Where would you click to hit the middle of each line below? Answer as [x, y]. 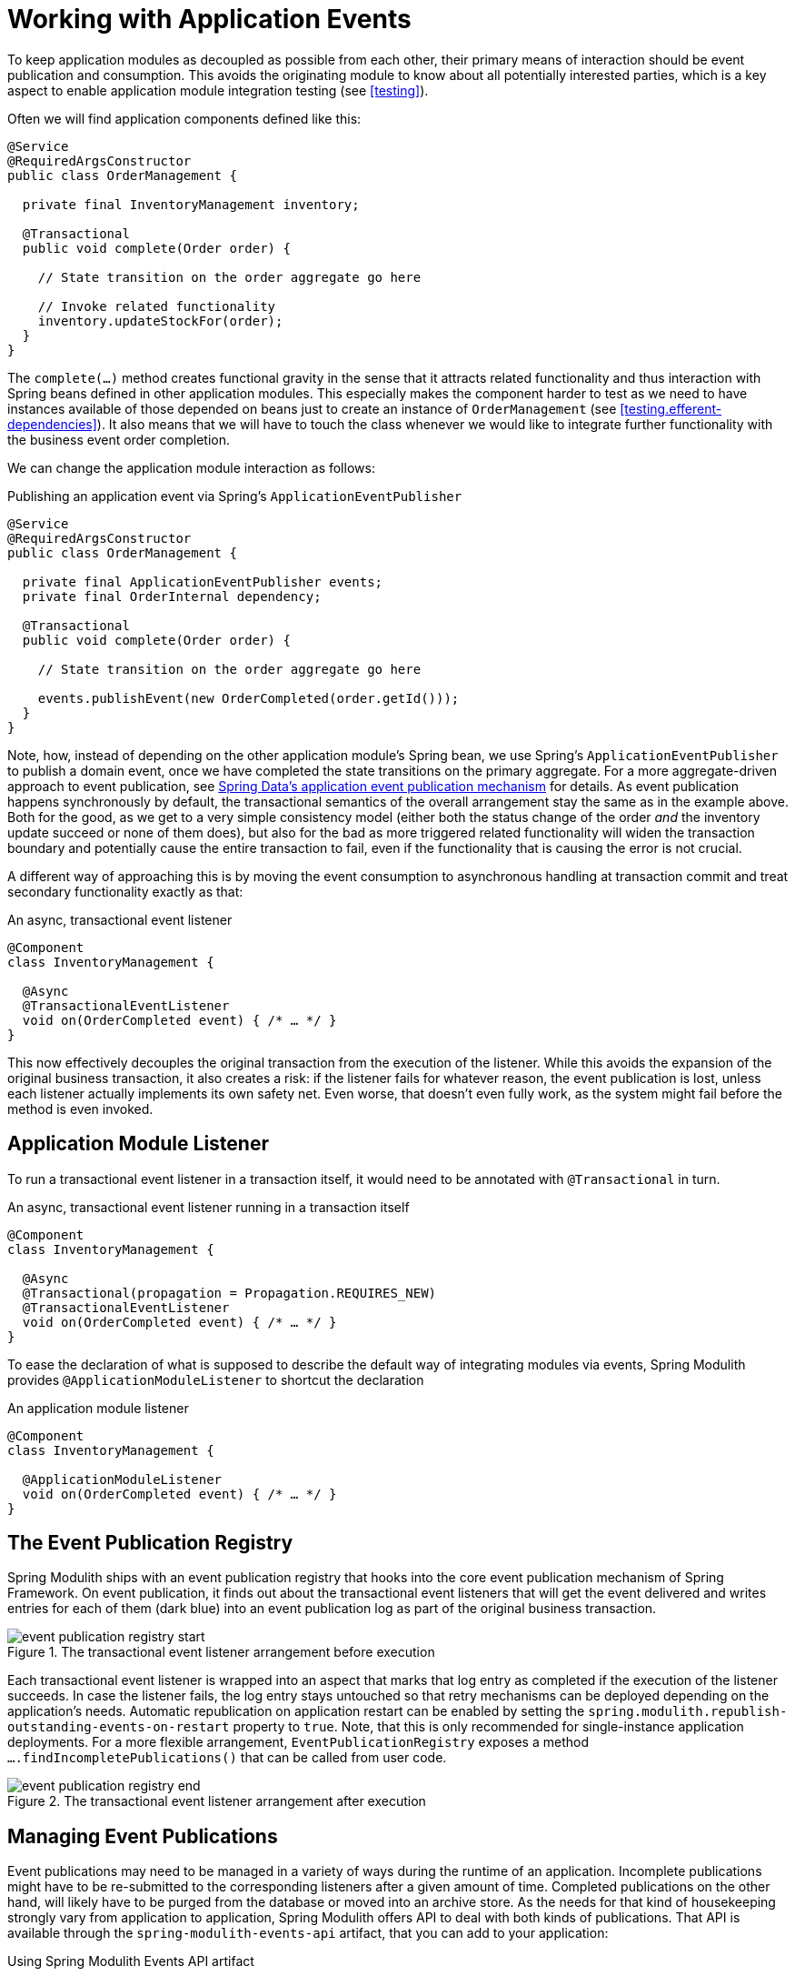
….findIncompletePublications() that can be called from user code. [227, 1758]
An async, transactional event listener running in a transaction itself [209, 1207]
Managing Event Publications [143, 1836]
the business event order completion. [119, 439]
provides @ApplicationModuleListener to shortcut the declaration [216, 1379]
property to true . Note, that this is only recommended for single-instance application [488, 1727]
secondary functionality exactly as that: [125, 891]
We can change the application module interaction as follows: [191, 467]
